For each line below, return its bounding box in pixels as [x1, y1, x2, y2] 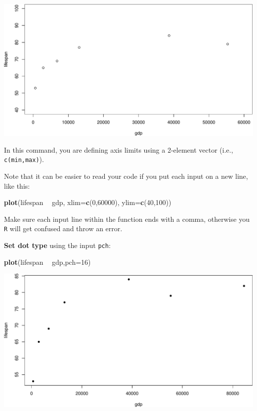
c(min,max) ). [4, 154, 44, 164]
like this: [4, 180, 30, 191]
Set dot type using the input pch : [4, 240, 111, 250]
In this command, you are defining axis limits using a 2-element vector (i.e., [4, 144, 233, 155]
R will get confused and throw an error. [4, 223, 123, 234]
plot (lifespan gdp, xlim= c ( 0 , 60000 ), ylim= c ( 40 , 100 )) [4, 197, 171, 207]
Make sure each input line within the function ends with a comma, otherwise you [4, 213, 250, 224]
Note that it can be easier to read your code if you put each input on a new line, [4, 171, 248, 181]
